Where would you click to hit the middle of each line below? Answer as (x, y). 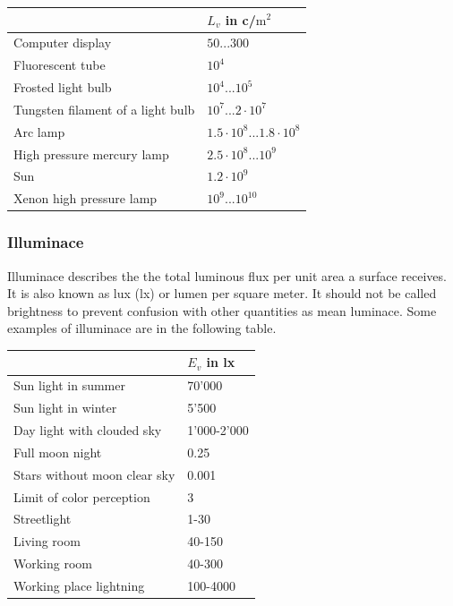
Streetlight (43, 519)
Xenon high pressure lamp (85, 198)
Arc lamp (39, 131)
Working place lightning (79, 585)
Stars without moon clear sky (94, 474)
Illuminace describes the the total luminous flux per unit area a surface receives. (227, 275)
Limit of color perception (82, 496)
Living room (47, 541)
